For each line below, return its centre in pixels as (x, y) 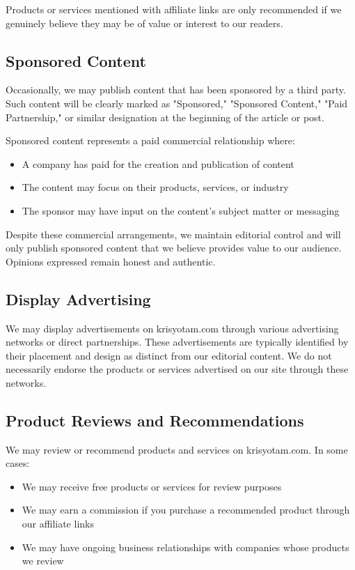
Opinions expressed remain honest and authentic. (111, 261)
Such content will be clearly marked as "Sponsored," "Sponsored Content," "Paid (177, 103)
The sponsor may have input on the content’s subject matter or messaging (181, 210)
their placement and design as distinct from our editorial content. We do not (169, 355)
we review (43, 561)
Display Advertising (78, 299)
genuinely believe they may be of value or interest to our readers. (144, 23)
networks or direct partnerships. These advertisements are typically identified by (177, 342)
